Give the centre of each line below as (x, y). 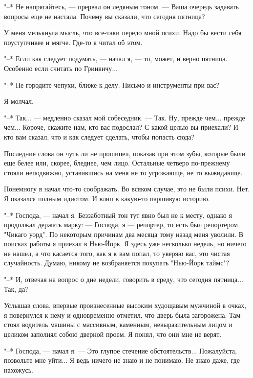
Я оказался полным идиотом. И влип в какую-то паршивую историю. (107, 198)
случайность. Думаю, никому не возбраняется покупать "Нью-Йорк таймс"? (117, 263)
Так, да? (16, 289)
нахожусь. (19, 369)
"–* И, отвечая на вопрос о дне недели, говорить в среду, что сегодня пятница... (124, 279)
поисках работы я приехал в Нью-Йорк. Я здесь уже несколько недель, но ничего (125, 244)
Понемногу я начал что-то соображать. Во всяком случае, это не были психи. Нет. (127, 189)
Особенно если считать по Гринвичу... (61, 68)
